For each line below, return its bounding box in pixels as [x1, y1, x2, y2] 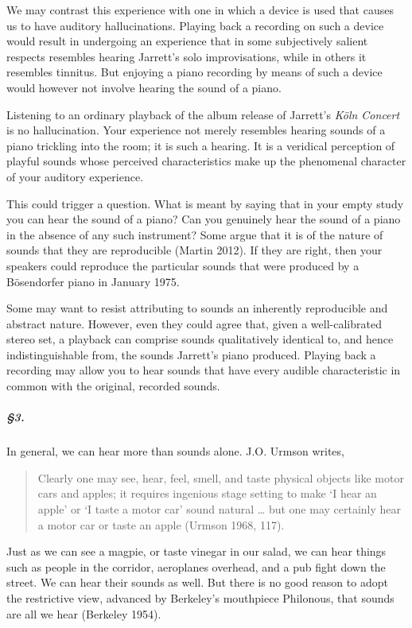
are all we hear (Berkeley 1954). [6, 605, 161, 622]
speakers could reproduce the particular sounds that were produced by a [6, 257, 360, 273]
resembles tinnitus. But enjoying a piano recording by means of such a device [6, 64, 383, 80]
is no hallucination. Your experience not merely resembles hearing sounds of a [6, 122, 386, 138]
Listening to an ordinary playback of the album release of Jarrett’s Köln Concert [6, 106, 400, 122]
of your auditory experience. [6, 168, 144, 184]
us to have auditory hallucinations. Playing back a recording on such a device [6, 17, 384, 33]
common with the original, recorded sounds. [6, 378, 220, 394]
